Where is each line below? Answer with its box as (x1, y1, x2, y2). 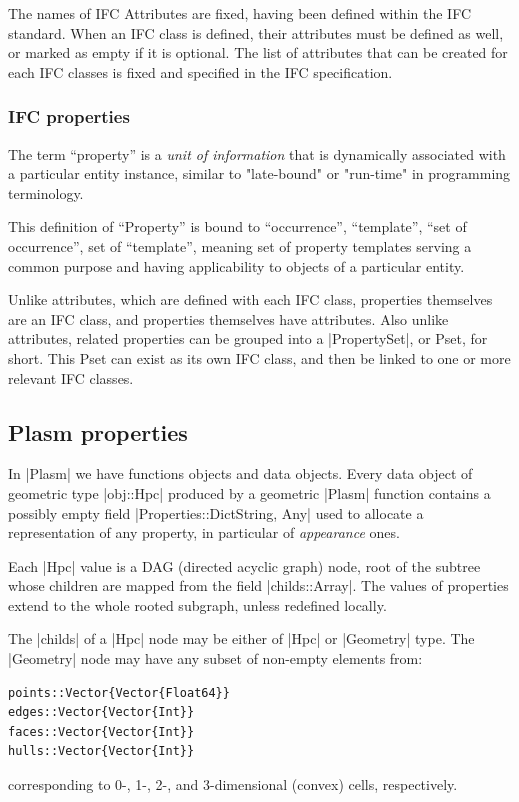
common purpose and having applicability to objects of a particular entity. (8, 255, 465, 276)
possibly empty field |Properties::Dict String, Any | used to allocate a (8, 502, 424, 523)
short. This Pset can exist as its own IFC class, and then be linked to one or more (8, 347, 511, 368)
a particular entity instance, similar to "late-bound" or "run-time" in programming (8, 163, 511, 184)
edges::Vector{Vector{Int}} (8, 705, 195, 720)
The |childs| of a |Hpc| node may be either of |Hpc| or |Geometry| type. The (8, 628, 475, 649)
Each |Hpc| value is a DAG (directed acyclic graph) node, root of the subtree (8, 555, 481, 576)
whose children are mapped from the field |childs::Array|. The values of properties (8, 575, 509, 596)
